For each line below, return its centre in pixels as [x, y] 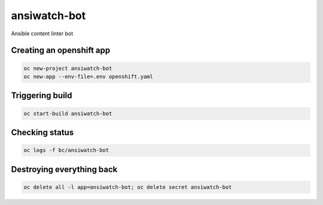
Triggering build [42, 96]
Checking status [42, 132]
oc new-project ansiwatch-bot [68, 68]
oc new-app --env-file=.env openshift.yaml [89, 77]
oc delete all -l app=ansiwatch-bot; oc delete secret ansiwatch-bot [128, 187]
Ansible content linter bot [42, 33]
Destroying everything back [64, 169]
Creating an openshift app [61, 51]
